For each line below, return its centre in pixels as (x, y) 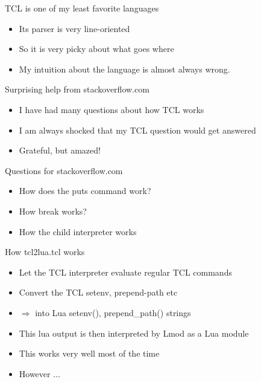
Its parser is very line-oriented (74, 28)
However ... (39, 373)
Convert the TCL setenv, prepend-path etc (98, 292)
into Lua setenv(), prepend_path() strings (113, 312)
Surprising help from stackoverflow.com (77, 89)
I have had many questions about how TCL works (112, 109)
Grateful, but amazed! (60, 150)
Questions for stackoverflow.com (64, 170)
